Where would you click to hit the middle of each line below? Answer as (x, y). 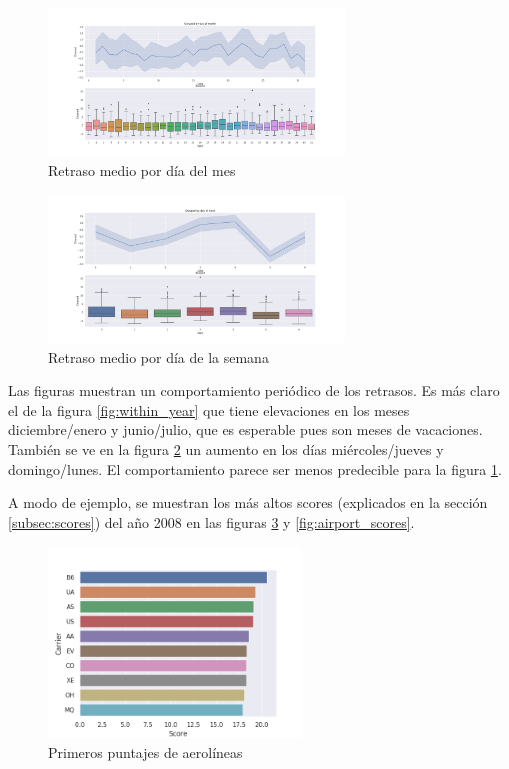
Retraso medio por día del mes (142, 169)
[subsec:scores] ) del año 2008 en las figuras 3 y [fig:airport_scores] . (211, 521)
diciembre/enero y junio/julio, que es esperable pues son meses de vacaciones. (245, 429)
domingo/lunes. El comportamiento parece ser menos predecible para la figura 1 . (255, 468)
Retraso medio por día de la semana (158, 356)
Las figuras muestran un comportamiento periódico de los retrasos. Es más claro (254, 390)
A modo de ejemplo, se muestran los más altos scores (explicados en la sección (248, 502)
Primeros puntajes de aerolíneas (145, 751)
